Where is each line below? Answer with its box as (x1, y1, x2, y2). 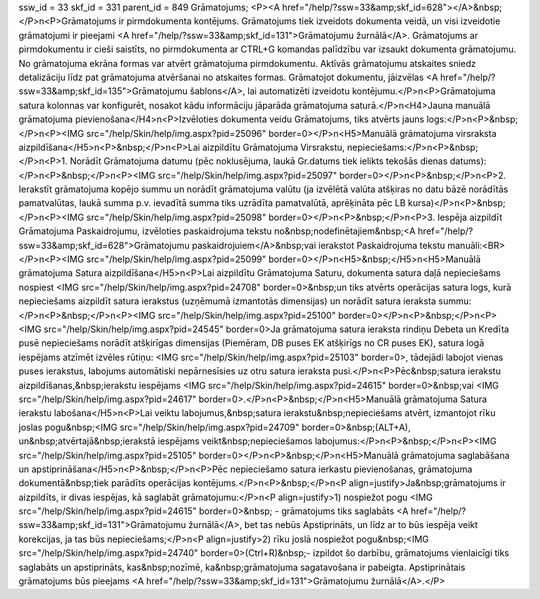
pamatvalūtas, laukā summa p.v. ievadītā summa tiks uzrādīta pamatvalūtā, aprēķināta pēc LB (18, 197, 406, 209)
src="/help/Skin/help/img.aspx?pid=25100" (157, 309, 337, 321)
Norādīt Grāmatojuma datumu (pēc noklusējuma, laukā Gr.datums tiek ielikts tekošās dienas (69, 155, 449, 167)
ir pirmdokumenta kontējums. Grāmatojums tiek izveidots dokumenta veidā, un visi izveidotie (118, 15, 501, 27)
